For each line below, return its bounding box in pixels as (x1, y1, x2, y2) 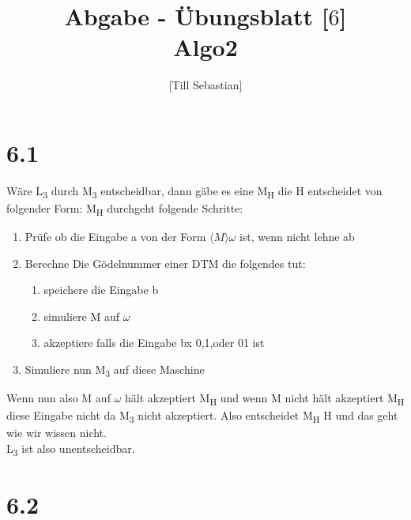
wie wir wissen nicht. (6, 424, 107, 441)
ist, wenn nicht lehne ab (239, 228, 355, 245)
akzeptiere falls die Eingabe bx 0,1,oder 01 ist (43, 334, 265, 351)
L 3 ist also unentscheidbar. (6, 440, 135, 458)
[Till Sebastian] (168, 77, 243, 93)
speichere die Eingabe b (43, 281, 159, 298)
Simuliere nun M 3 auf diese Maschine (25, 361, 205, 379)
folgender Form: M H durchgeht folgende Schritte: (6, 199, 243, 218)
